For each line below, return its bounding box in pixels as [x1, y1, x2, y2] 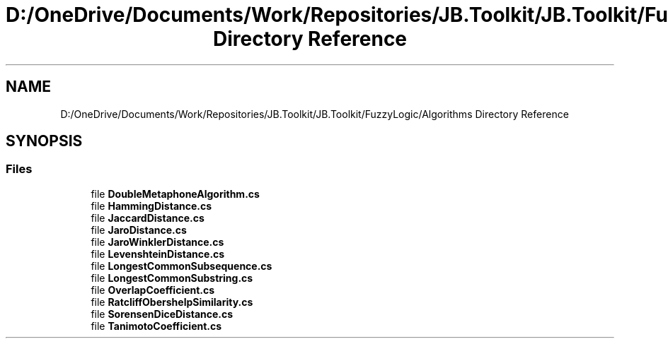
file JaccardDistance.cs [91, 211, 205, 224]
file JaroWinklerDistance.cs [91, 235, 224, 248]
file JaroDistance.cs [91, 223, 187, 236]
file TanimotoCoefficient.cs [91, 319, 222, 332]
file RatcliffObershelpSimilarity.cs [91, 295, 253, 308]
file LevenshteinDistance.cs [91, 247, 225, 260]
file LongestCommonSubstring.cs [91, 271, 253, 284]
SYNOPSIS [6, 132, 83, 150]
